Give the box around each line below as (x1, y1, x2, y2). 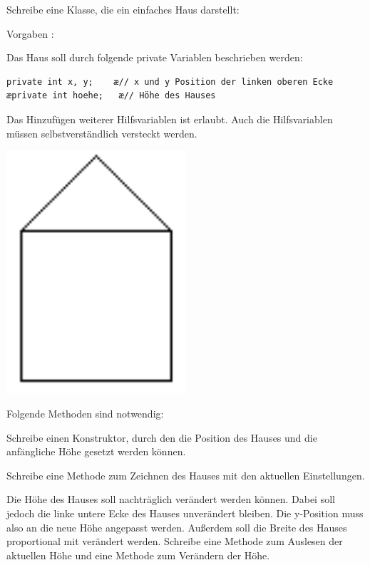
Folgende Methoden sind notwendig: (6, 406, 164, 421)
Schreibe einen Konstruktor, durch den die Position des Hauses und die (6, 430, 317, 445)
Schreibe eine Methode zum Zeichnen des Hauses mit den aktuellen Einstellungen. (6, 467, 365, 482)
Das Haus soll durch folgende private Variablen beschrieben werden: (6, 50, 303, 65)
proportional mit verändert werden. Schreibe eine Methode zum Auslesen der (6, 534, 343, 549)
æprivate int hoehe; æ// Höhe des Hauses (6, 90, 216, 101)
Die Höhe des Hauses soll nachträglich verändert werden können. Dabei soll (6, 492, 335, 507)
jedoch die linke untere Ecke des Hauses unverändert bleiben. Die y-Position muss (6, 506, 364, 521)
